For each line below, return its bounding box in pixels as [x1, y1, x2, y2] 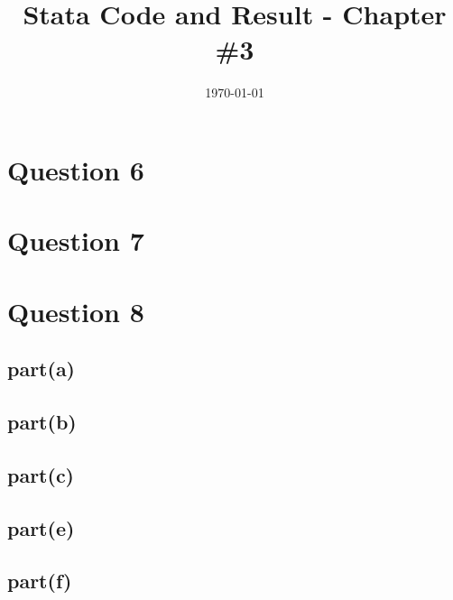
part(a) [7, 355, 76, 383]
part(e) [7, 513, 75, 541]
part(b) [7, 408, 77, 436]
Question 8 [7, 292, 144, 329]
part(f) [7, 567, 72, 595]
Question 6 [7, 151, 144, 188]
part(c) [7, 460, 75, 488]
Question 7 [7, 222, 144, 259]
